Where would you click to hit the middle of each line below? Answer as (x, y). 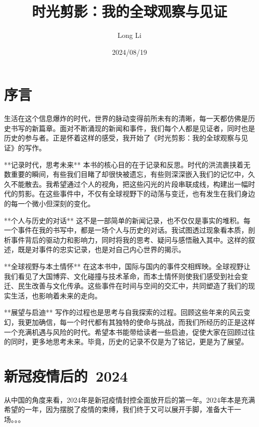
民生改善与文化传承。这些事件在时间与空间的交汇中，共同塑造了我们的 (133, 286)
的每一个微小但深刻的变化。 (49, 203)
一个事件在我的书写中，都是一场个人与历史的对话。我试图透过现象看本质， (126, 230)
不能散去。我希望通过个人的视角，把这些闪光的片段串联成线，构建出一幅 (129, 184)
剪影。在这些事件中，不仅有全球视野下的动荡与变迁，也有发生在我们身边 (136, 194)
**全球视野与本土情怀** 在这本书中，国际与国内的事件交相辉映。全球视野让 (127, 266)
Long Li (129, 35)
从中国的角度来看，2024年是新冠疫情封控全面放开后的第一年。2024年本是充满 (129, 399)
